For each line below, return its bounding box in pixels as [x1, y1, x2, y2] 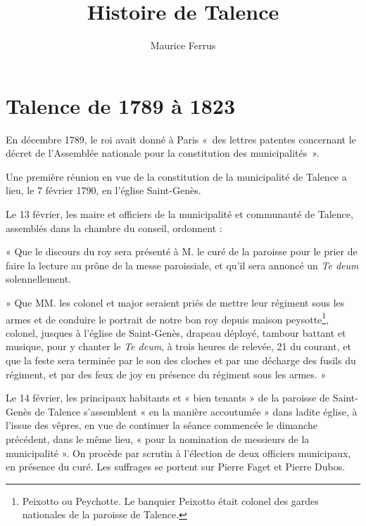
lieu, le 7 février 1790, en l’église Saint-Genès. [6, 183, 201, 198]
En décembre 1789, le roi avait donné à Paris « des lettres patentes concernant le [6, 131, 356, 146]
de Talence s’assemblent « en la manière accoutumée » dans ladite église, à [34, 404, 358, 418]
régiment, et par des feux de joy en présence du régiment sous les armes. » [6, 366, 327, 381]
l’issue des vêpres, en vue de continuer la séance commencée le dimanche [6, 418, 317, 432]
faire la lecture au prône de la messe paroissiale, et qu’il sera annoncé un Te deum [6, 257, 359, 272]
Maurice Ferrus [150, 38, 216, 53]
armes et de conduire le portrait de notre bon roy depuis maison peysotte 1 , [6, 309, 329, 326]
